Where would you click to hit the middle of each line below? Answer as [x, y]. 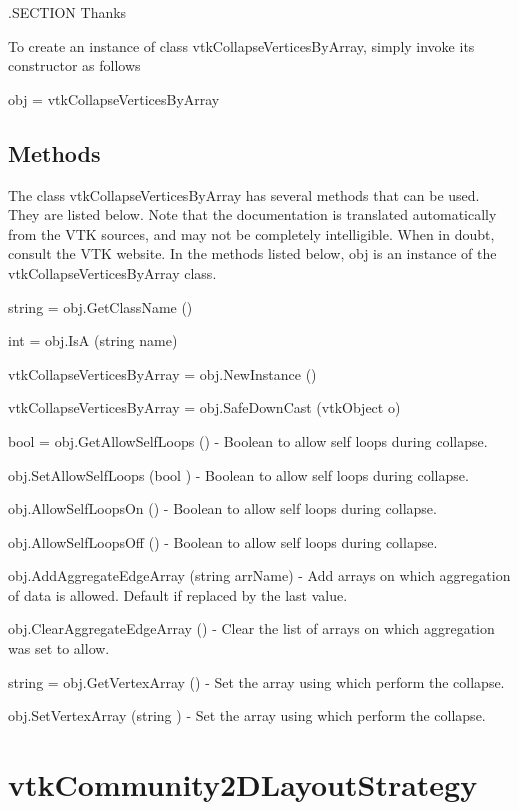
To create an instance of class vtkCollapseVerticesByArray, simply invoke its [241, 45]
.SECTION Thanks [67, 12]
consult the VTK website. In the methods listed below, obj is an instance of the [252, 253]
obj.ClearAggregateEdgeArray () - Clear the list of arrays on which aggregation [251, 628]
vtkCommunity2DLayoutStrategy [243, 784]
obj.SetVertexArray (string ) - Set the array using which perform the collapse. [247, 715]
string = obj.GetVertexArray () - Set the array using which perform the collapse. [256, 681]
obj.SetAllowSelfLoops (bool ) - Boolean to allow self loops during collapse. [238, 474]
